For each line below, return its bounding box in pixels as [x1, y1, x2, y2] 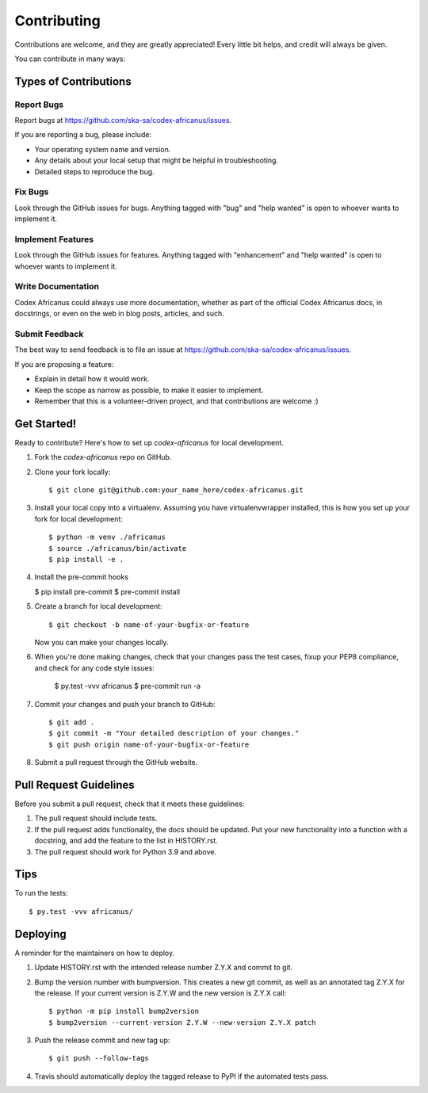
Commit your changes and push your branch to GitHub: [34, 699, 216, 709]
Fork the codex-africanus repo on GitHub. [34, 453, 172, 462]
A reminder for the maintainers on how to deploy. [14, 948, 175, 957]
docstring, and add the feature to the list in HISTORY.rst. [34, 836, 218, 846]
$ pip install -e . [48, 555, 124, 564]
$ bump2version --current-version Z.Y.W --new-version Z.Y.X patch [48, 1018, 316, 1026]
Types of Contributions [14, 75, 132, 88]
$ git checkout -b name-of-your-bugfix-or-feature [48, 620, 250, 629]
